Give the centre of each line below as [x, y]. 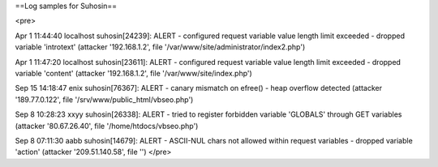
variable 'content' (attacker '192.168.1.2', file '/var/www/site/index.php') [134, 73]
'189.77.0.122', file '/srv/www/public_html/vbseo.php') [104, 99]
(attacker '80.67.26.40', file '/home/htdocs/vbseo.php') [107, 126]
